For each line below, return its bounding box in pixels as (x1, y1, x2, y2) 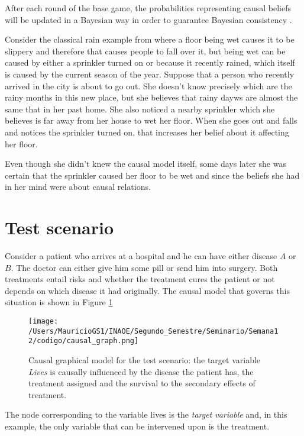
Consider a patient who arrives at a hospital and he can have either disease (5, 250, 277, 262)
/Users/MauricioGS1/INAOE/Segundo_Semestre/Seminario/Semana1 (28, 327, 279, 335)
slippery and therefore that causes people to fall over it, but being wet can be (5, 44, 286, 57)
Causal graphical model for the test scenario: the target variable (28, 353, 261, 366)
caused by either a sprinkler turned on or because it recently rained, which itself (5, 56, 295, 69)
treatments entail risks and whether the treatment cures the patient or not (5, 273, 275, 285)
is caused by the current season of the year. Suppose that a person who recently (5, 67, 295, 80)
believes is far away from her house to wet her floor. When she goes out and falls (5, 114, 297, 127)
